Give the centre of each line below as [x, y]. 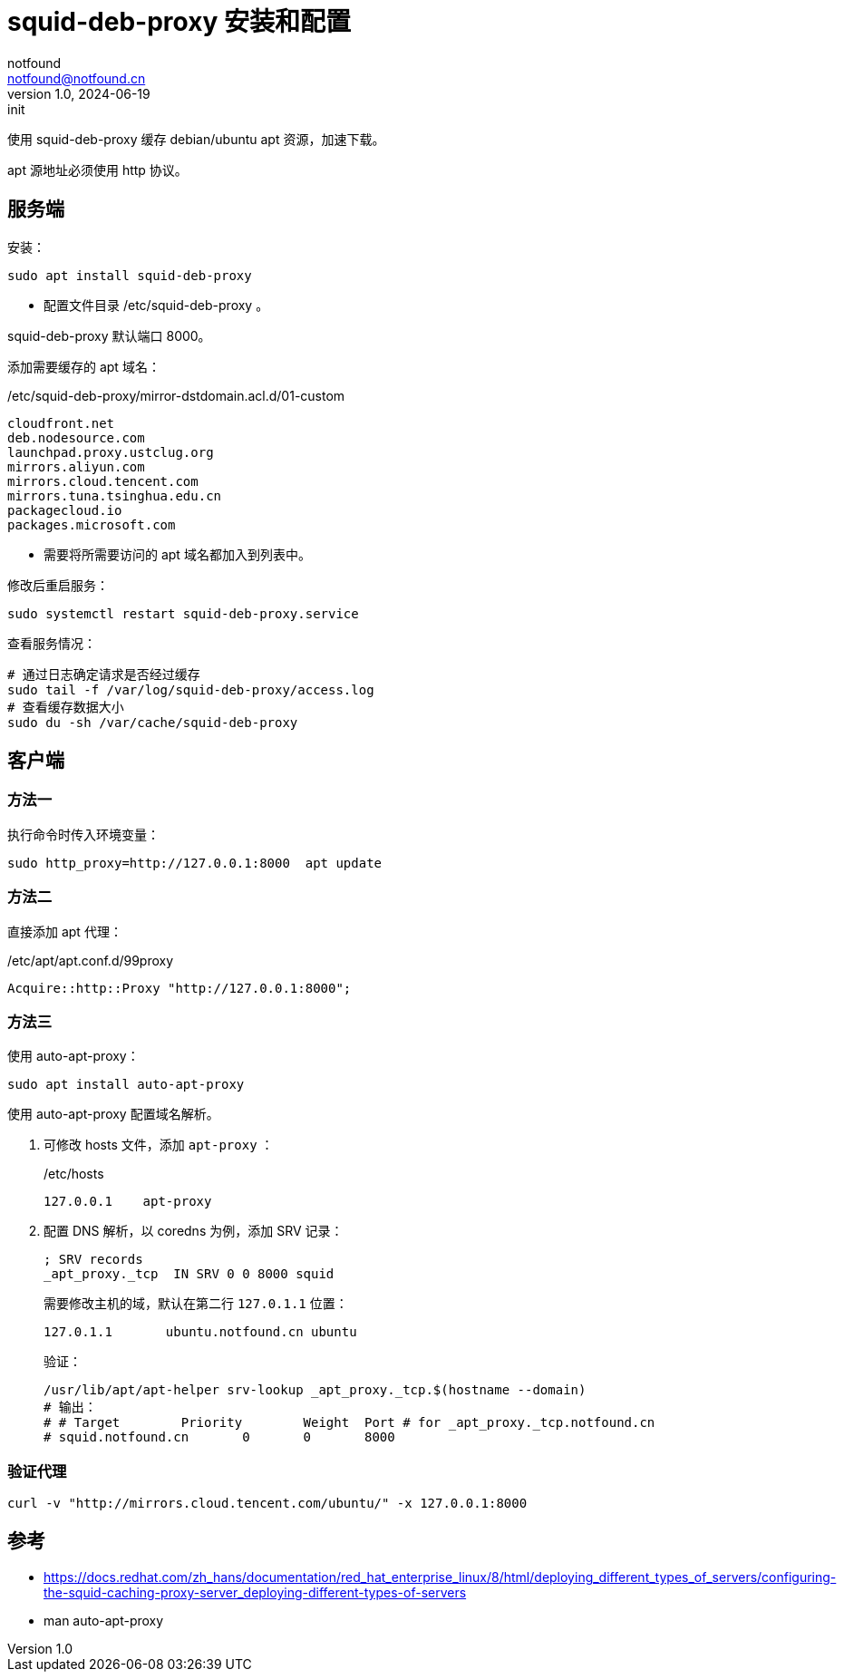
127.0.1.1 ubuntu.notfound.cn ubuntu [200, 1332]
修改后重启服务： [58, 585]
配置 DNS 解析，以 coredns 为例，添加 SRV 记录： [194, 1231]
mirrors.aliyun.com [76, 466]
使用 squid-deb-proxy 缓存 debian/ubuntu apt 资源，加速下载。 [196, 139]
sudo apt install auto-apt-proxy [126, 1085]
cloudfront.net [61, 423]
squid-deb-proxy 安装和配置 [179, 22]
